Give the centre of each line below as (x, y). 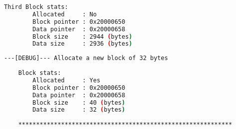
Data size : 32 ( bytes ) (79, 110)
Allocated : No (65, 14)
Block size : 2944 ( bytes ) (82, 36)
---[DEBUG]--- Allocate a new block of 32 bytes (86, 58)
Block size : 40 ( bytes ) (79, 102)
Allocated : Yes (66, 80)
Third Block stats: (36, 7)
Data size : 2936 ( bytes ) (82, 44)
